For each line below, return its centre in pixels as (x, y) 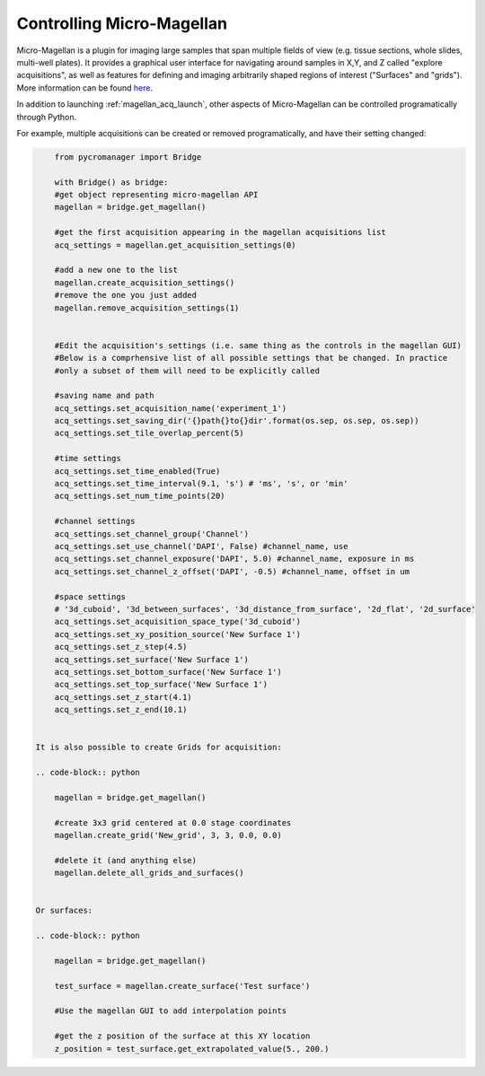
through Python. (46, 117)
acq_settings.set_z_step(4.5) (121, 647)
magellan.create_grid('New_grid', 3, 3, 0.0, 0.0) (168, 835)
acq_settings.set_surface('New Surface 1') (151, 659)
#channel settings (95, 521)
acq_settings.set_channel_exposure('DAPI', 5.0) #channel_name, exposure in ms (234, 559)
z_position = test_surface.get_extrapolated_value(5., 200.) (192, 1049)
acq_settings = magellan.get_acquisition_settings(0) (175, 245)
